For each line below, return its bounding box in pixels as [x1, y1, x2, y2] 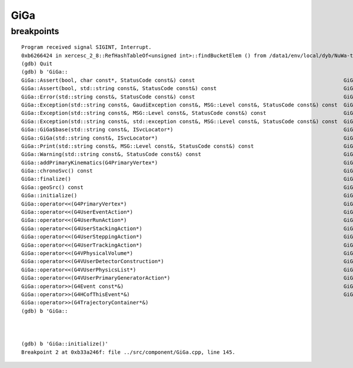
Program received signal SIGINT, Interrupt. [21, 44, 152, 51]
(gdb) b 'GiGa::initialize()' [21, 340, 109, 347]
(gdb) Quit [21, 60, 53, 67]
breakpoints [11, 26, 59, 37]
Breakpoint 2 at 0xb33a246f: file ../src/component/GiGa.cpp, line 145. [21, 349, 235, 356]
